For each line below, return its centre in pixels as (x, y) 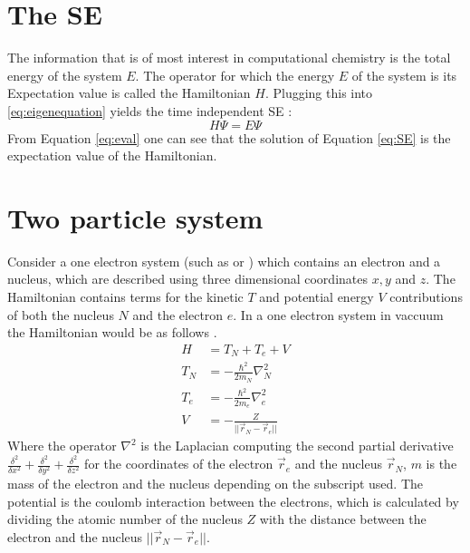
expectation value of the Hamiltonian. (112, 155)
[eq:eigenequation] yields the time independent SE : (150, 110)
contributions (426, 296)
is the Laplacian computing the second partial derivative (297, 446)
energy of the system (65, 75)
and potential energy (317, 296)
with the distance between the (343, 519)
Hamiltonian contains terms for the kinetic (125, 296)
